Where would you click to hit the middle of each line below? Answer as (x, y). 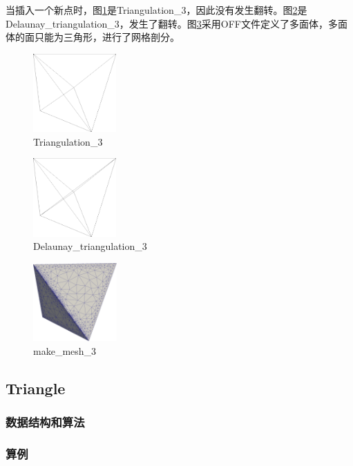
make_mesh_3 (65, 350)
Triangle (36, 388)
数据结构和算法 (45, 422)
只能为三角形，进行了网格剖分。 (107, 37)
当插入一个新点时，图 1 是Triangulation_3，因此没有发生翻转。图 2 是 (156, 10)
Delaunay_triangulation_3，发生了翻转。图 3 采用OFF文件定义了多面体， (167, 23)
